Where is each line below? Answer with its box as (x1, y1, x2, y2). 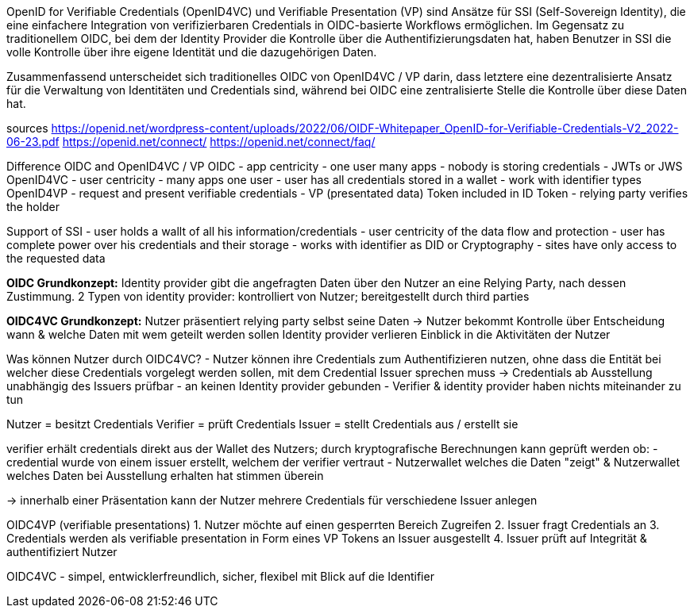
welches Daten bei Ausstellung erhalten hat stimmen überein (6, 469, 324, 482)
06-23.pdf (6, 135, 60, 148)
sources (6, 121, 48, 135)
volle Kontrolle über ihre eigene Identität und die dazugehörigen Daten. (6, 45, 377, 59)
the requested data (6, 251, 106, 265)
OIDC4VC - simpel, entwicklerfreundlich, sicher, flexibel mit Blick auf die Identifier (6, 570, 434, 583)
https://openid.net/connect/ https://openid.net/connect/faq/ (62, 135, 376, 148)
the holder (6, 200, 60, 213)
